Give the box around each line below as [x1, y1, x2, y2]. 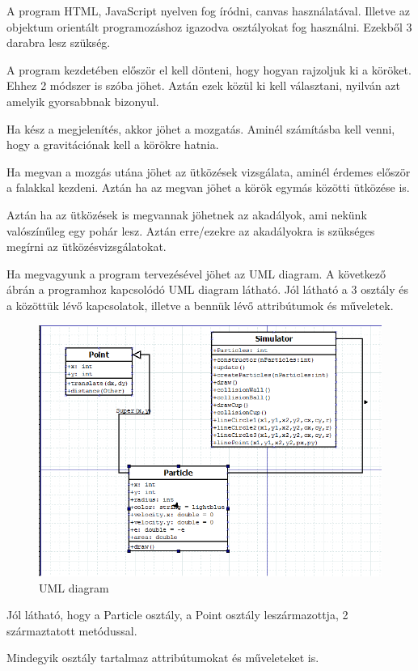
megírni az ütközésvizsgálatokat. [6, 238, 167, 255]
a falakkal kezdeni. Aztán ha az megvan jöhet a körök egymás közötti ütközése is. [6, 179, 410, 196]
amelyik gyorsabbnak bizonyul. [6, 92, 159, 109]
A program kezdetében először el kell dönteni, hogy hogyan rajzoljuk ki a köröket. [6, 61, 412, 78]
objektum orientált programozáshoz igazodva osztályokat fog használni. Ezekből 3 [6, 18, 412, 35]
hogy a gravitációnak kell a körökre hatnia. [6, 136, 219, 153]
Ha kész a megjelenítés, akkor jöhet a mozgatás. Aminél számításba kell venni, [6, 120, 395, 137]
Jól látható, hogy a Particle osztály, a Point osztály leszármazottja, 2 [6, 606, 348, 623]
